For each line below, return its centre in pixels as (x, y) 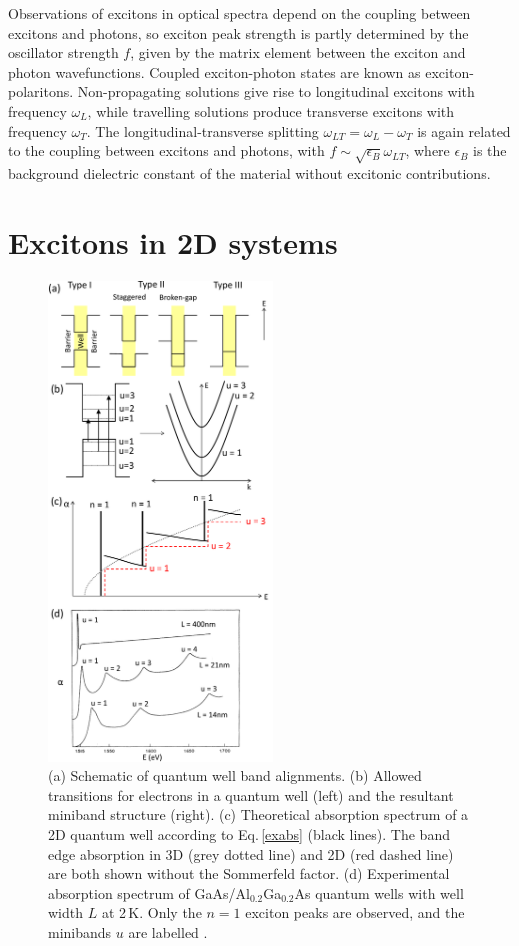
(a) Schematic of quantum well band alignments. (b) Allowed (235, 775)
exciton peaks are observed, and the (355, 912)
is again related (464, 130)
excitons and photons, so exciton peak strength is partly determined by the (238, 32)
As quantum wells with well (379, 892)
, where (427, 150)
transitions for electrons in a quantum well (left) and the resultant (251, 794)
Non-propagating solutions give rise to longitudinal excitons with (276, 91)
